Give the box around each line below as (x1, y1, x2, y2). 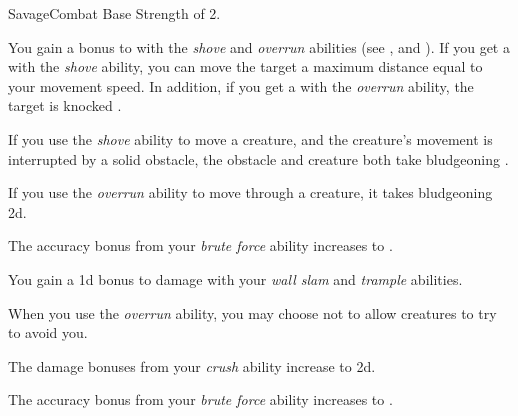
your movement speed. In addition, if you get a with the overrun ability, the (8, 75, 474, 96)
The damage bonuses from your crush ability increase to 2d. (8, 355, 376, 376)
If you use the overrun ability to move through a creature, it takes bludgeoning (8, 182, 493, 203)
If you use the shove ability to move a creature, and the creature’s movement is (8, 128, 493, 149)
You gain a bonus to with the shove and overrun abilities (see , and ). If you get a (8, 36, 510, 57)
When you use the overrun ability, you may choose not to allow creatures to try (8, 302, 497, 323)
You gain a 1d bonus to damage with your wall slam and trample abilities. (8, 268, 463, 289)
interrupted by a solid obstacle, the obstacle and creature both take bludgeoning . (8, 148, 509, 169)
